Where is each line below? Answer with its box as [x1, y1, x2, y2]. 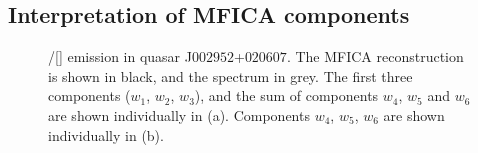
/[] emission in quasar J [48, 46, 192, 67]
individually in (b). [48, 124, 164, 145]
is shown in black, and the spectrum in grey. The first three [48, 65, 413, 86]
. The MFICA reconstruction [286, 46, 464, 67]
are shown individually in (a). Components [48, 104, 310, 125]
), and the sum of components [194, 85, 379, 106]
